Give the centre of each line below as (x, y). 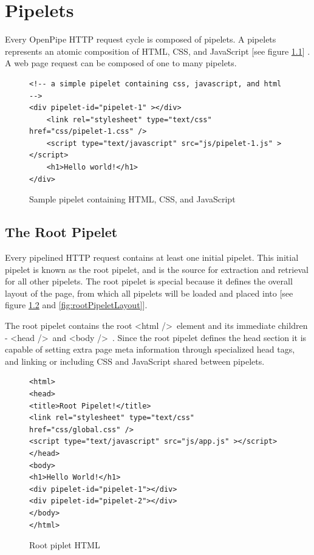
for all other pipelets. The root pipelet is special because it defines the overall (149, 281)
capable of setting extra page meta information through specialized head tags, (150, 349)
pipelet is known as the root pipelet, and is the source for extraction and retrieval (157, 269)
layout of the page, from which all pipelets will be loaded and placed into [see (149, 293)
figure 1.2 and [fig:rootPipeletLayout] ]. (76, 305)
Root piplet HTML (65, 545)
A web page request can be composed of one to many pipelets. (121, 63)
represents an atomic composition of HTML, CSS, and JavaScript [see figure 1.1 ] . (158, 51)
